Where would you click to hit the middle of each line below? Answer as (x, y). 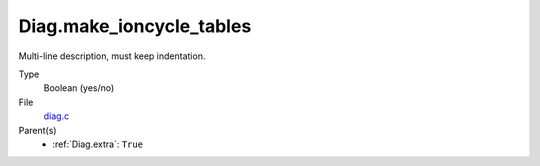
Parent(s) (37, 130)
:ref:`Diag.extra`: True (98, 144)
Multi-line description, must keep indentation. (112, 56)
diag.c (56, 116)
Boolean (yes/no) (79, 88)
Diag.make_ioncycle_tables (135, 26)
